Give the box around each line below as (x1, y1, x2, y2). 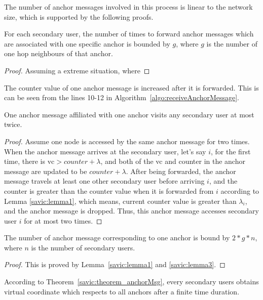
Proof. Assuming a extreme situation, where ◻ (4, 65, 150, 75)
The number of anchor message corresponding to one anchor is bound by (4, 232, 230, 243)
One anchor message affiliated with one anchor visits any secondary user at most (4, 109, 254, 119)
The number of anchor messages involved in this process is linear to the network (4, 2, 253, 12)
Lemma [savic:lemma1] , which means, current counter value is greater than (4, 195, 237, 206)
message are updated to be (4, 165, 87, 176)
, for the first (211, 146, 251, 156)
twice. (4, 119, 22, 130)
